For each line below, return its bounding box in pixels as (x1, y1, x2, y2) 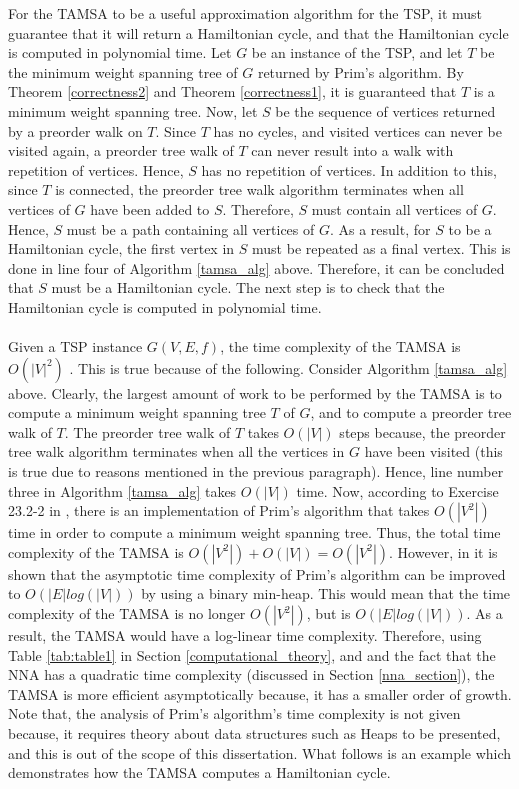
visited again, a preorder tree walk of (8, 140, 234, 161)
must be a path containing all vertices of (66, 218, 315, 239)
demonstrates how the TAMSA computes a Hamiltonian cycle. (8, 762, 391, 783)
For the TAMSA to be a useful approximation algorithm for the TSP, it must (8, 3, 483, 23)
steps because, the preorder (339, 421, 506, 442)
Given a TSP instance (8, 336, 143, 357)
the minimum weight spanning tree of (8, 61, 238, 82)
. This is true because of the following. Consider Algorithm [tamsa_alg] (69, 357, 508, 378)
